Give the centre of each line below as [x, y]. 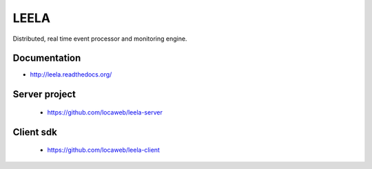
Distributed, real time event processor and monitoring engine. [100, 39]
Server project [44, 94]
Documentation [47, 58]
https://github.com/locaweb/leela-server [105, 112]
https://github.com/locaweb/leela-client [103, 150]
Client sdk [35, 132]
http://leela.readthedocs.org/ [71, 74]
